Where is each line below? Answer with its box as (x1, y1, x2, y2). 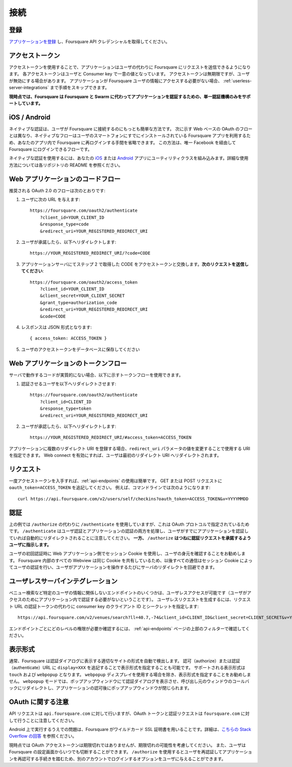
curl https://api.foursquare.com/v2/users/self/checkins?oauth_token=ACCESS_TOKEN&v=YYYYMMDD (18, 496, 249, 501)
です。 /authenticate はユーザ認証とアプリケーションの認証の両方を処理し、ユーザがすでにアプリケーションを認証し (9, 528, 249, 534)
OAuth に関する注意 (9, 698, 69, 706)
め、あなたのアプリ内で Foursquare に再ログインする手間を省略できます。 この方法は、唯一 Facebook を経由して (9, 139, 236, 146)
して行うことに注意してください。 (9, 717, 77, 723)
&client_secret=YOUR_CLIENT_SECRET (39, 293, 125, 299)
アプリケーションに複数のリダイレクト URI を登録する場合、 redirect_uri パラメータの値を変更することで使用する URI (9, 445, 251, 451)
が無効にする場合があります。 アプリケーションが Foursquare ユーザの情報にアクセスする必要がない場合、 (9, 78, 222, 84)
